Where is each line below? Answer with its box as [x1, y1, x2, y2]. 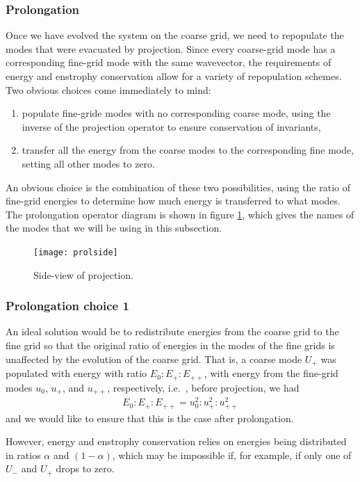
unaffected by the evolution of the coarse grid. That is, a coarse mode [6, 351, 302, 366]
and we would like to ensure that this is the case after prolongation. [6, 410, 294, 425]
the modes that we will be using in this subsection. [6, 220, 222, 235]
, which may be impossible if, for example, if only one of [112, 447, 352, 462]
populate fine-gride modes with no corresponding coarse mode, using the [22, 106, 331, 120]
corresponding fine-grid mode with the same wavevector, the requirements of [6, 55, 332, 70]
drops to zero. [56, 461, 115, 476]
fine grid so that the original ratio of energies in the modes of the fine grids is [6, 338, 335, 352]
